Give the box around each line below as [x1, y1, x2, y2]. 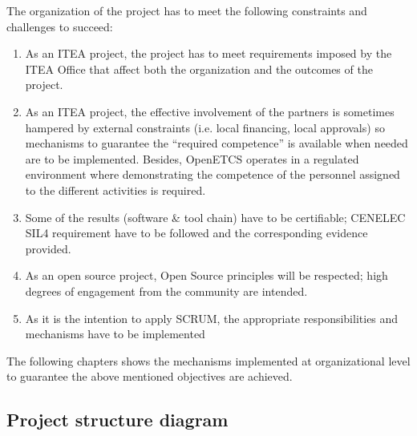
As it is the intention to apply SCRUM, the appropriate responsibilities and [25, 309, 399, 326]
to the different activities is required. [25, 181, 206, 198]
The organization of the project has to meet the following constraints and [6, 2, 367, 18]
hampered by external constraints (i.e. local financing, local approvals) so [25, 119, 385, 135]
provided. [25, 240, 71, 256]
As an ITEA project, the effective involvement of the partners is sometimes [25, 103, 395, 119]
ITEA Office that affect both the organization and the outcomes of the [25, 60, 373, 77]
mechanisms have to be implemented [25, 325, 205, 342]
